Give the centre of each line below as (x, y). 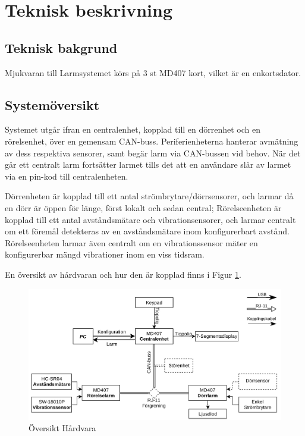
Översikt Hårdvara (62, 428)
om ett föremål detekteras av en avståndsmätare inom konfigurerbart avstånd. (147, 231)
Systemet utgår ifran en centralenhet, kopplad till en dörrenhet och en (133, 129)
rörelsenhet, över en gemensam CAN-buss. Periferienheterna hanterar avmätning (152, 141)
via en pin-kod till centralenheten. (67, 176)
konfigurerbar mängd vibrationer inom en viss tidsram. (105, 254)
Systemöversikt (52, 104)
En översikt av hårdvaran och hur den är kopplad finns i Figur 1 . (123, 274)
